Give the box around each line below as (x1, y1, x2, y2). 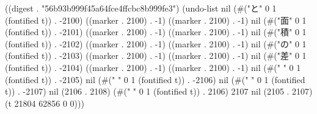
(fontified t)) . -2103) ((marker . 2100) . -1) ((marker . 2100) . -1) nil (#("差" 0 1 (5, 49, 307, 62)
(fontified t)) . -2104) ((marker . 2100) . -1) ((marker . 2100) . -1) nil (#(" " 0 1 (5, 61, 301, 73)
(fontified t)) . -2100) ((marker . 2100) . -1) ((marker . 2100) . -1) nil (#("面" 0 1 (5, 13, 307, 26)
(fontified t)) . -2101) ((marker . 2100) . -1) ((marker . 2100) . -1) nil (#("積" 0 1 (5, 25, 307, 38)
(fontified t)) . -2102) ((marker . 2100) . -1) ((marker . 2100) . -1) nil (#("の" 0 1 (5, 37, 307, 50)
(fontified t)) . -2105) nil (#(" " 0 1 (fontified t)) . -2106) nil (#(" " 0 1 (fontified (5, 73, 305, 85)
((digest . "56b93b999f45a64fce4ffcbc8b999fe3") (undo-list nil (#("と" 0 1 (5, 2, 277, 14)
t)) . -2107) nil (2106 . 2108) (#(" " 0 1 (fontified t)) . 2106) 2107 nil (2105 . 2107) (5, 85, 313, 98)
